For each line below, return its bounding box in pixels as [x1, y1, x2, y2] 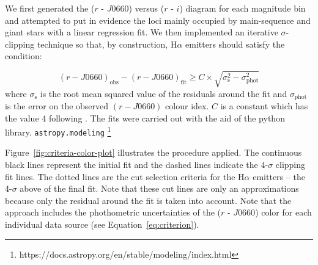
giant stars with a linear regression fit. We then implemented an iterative [5, 26, 278, 38]
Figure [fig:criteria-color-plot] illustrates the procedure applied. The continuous [5, 146, 302, 159]
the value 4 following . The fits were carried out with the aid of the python [5, 111, 285, 124]
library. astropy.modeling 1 [5, 124, 111, 138]
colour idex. [165, 99, 209, 112]
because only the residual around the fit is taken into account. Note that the [5, 194, 292, 206]
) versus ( [128, 2, 165, 14]
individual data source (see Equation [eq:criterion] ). [5, 218, 199, 231]
